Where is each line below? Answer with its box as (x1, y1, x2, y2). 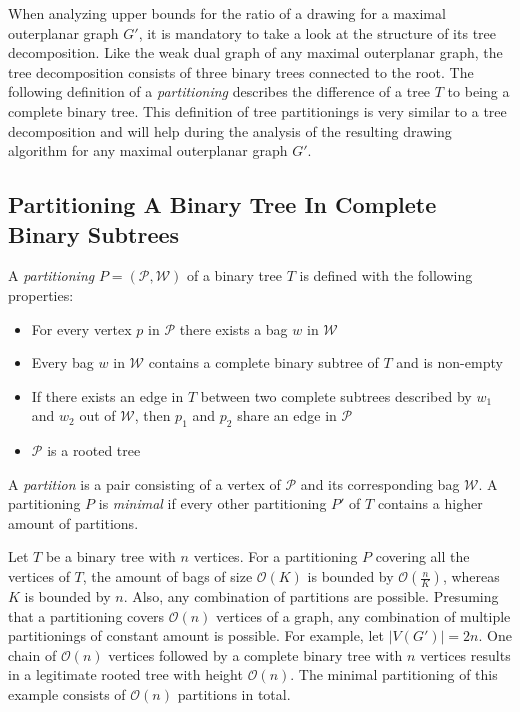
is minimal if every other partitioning (98, 493, 327, 514)
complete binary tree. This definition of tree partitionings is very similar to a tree (8, 100, 507, 121)
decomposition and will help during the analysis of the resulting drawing (8, 120, 452, 141)
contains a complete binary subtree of (148, 352, 379, 373)
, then (134, 405, 171, 426)
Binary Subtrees (8, 218, 180, 249)
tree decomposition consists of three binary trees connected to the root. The (8, 61, 474, 82)
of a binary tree (186, 265, 282, 286)
